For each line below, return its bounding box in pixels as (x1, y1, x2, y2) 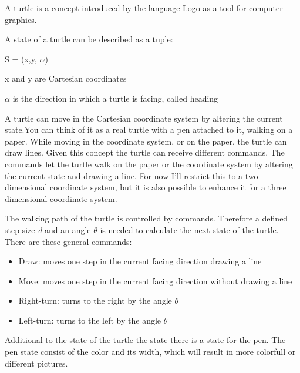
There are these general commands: (5, 235, 132, 247)
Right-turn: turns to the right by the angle (18, 294, 172, 307)
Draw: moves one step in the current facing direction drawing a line (18, 255, 262, 267)
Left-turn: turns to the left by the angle (18, 314, 161, 326)
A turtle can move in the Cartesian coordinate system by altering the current (5, 112, 283, 124)
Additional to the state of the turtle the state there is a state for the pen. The (5, 334, 286, 346)
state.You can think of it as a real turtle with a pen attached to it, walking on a (5, 123, 293, 136)
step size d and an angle (5, 223, 91, 236)
